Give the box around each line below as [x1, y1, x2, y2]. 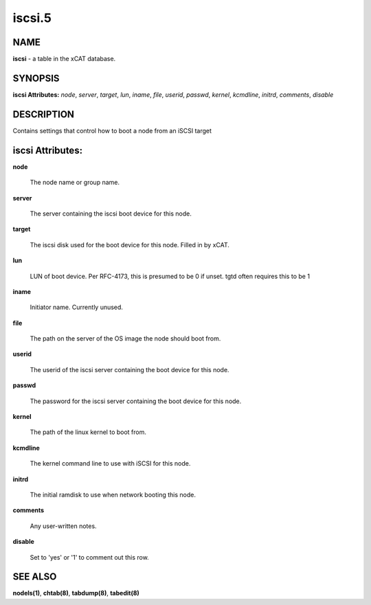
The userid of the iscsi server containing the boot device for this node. [30, 365, 229, 374]
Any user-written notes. [30, 522, 97, 530]
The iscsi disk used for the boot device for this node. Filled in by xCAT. [30, 240, 230, 249]
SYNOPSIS [12, 72, 60, 84]
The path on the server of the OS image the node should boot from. [30, 334, 221, 343]
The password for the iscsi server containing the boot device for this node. [30, 397, 242, 405]
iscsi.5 [12, 10, 52, 25]
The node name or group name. [30, 179, 120, 187]
